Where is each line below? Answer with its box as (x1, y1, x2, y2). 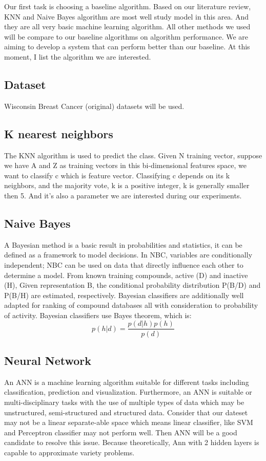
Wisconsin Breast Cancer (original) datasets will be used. (4, 100, 185, 111)
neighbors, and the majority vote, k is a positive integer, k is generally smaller (4, 180, 250, 191)
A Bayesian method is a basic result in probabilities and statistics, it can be (4, 239, 242, 250)
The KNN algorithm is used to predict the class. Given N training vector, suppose (4, 150, 262, 160)
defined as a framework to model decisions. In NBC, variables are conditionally (4, 249, 253, 260)
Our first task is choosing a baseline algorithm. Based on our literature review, (4, 1, 251, 11)
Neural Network (4, 352, 92, 368)
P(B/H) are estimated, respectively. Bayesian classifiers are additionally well (4, 289, 244, 300)
